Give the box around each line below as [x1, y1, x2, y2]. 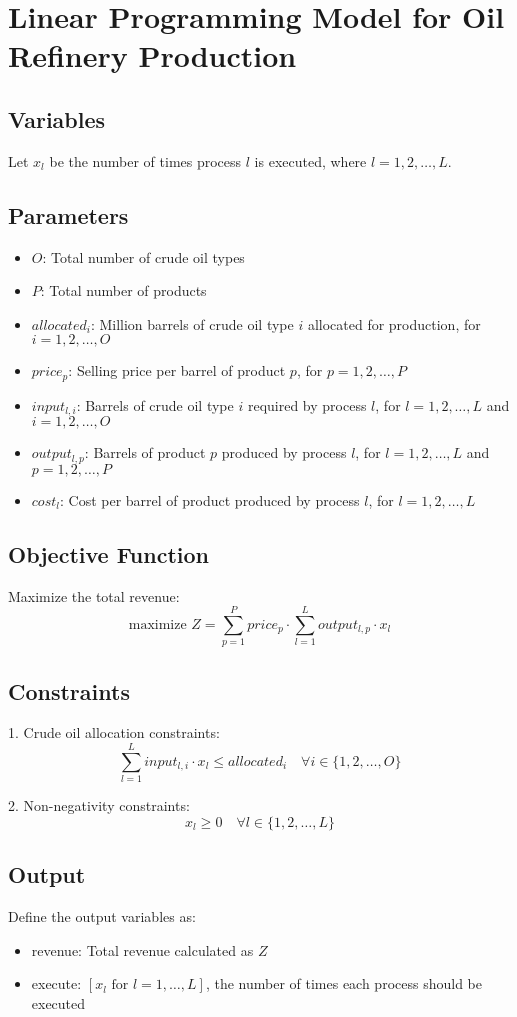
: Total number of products [40, 280, 207, 301]
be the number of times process [49, 150, 242, 171]
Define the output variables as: [8, 905, 196, 926]
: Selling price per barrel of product [68, 360, 286, 381]
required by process [247, 394, 367, 415]
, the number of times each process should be [205, 973, 482, 994]
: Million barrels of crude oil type [90, 313, 294, 334]
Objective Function [8, 538, 210, 569]
